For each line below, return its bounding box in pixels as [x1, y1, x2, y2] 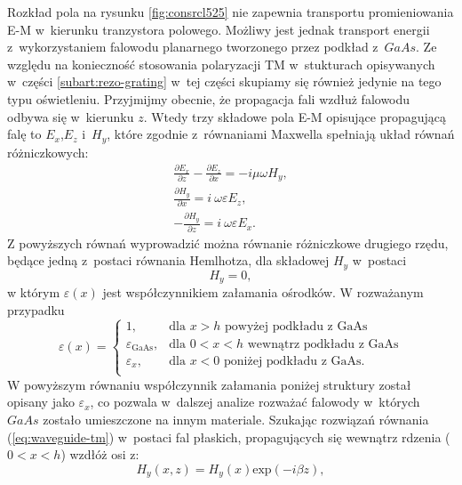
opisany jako [7, 392, 75, 411]
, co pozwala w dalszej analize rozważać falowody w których [90, 392, 420, 411]
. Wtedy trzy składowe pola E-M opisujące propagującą [143, 107, 447, 125]
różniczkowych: [7, 142, 89, 161]
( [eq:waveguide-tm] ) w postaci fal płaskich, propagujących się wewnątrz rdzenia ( [7, 427, 450, 446]
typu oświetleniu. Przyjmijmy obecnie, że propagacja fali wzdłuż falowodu [7, 89, 410, 108]
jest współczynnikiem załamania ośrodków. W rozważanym [102, 283, 424, 302]
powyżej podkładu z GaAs [225, 320, 368, 334]
